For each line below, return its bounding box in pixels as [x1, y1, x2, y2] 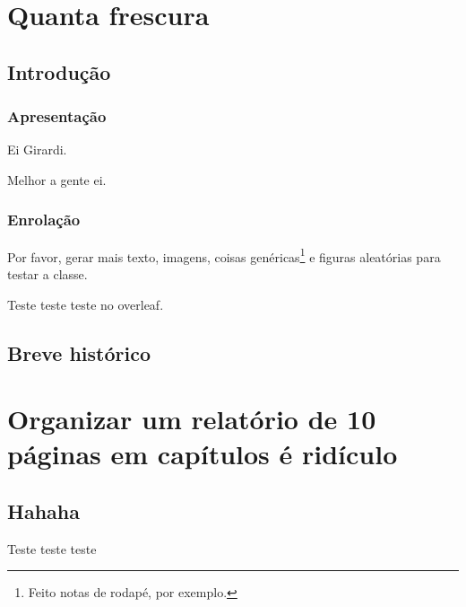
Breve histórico [7, 339, 151, 366]
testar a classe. [7, 265, 88, 284]
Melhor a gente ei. [7, 170, 107, 189]
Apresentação [7, 105, 107, 128]
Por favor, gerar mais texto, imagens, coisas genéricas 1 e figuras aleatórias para [7, 244, 441, 266]
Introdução [7, 57, 111, 85]
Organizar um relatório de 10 [7, 400, 376, 437]
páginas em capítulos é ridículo [7, 435, 398, 472]
